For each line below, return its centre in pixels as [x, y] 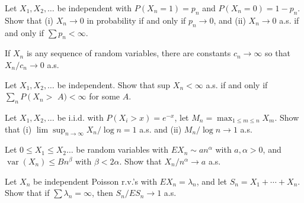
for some [105, 96]
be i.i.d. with [80, 117]
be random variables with [122, 149]
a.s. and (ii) [161, 129]
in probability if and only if [136, 20]
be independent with [95, 8]
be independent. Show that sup [114, 84]
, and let [212, 181]
